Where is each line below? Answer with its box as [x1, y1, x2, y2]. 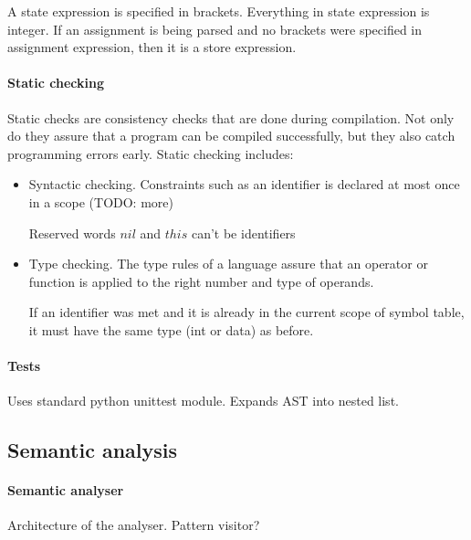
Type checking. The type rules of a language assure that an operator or [28, 254, 428, 273]
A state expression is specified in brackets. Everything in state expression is [7, 2, 430, 20]
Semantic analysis [7, 436, 178, 464]
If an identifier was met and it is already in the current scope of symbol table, [28, 302, 465, 322]
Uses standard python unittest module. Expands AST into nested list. [7, 391, 399, 410]
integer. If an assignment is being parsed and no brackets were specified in [7, 19, 423, 38]
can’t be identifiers [191, 223, 296, 242]
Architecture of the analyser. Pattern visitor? [7, 515, 260, 535]
